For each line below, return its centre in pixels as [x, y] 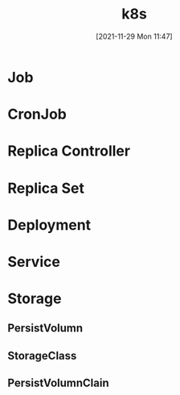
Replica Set [46, 188]
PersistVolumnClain [58, 383]
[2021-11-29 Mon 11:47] [134, 36]
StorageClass [42, 355]
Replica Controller [69, 151]
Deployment [49, 225]
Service [34, 262]
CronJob [37, 114]
